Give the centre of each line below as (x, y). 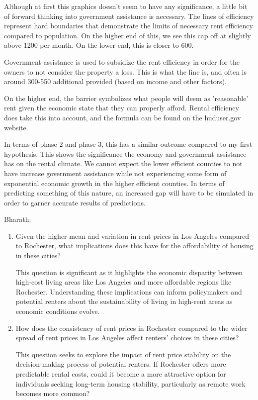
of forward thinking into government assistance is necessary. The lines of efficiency (129, 16)
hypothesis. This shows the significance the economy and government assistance (125, 153)
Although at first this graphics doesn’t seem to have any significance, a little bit (126, 6)
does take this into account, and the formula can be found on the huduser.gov (123, 117)
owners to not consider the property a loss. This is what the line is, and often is (126, 71)
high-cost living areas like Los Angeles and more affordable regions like (124, 282)
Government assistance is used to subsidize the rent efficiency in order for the (122, 61)
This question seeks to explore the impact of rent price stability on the (123, 354)
